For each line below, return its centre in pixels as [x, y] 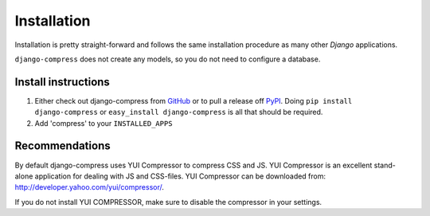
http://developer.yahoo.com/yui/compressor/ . [90, 187]
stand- [385, 165]
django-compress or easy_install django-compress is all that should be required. [179, 112]
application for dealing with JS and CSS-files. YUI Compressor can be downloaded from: [180, 176]
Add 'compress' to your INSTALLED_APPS [104, 123]
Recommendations [63, 146]
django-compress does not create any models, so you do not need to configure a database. [168, 59]
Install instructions [63, 82]
